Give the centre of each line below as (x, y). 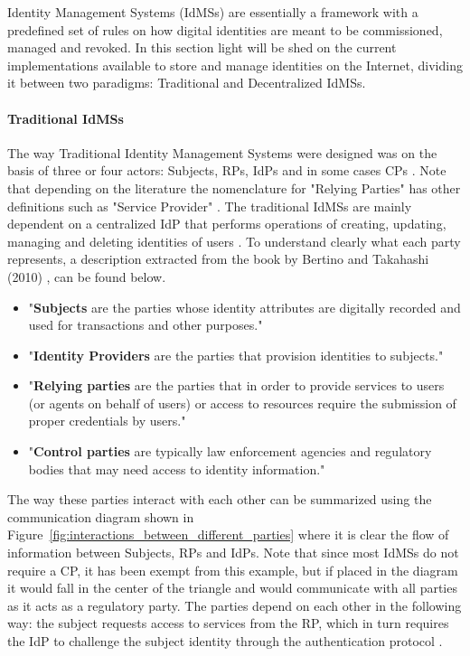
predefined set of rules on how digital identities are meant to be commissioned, (225, 29)
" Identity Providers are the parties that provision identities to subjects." (236, 355)
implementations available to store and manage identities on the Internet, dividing (235, 65)
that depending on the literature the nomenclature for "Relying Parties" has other (234, 187)
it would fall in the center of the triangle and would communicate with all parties (232, 588)
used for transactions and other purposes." (146, 325)
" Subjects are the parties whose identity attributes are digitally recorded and (244, 307)
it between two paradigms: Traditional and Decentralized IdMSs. (187, 83)
